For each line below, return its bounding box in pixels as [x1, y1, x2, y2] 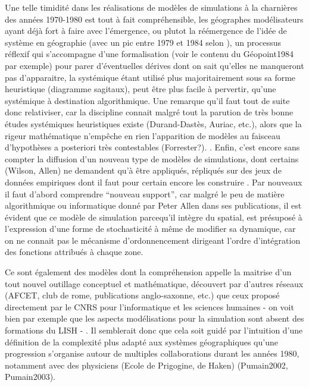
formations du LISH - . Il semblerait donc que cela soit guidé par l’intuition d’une [5, 324, 303, 336]
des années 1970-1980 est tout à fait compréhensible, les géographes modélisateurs [5, 12, 304, 25]
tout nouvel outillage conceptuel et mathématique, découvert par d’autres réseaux [5, 277, 304, 290]
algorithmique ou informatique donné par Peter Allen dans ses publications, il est [5, 199, 302, 212]
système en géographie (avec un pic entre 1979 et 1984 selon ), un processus [5, 36, 282, 48]
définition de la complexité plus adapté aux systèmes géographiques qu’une [5, 335, 278, 348]
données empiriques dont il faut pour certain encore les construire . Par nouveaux [5, 175, 302, 188]
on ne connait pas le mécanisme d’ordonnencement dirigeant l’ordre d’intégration [5, 234, 301, 246]
